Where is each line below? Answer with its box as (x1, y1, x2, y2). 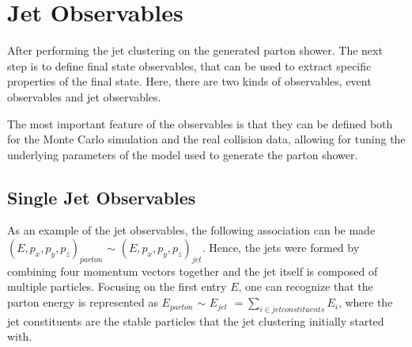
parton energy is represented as (7, 294, 158, 311)
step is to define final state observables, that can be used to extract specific (7, 57, 372, 74)
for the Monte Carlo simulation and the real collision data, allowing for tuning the (7, 131, 406, 147)
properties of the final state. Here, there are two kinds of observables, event (7, 73, 372, 90)
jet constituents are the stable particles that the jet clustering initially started (7, 312, 384, 329)
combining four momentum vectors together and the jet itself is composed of (7, 262, 378, 279)
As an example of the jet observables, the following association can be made (7, 222, 376, 238)
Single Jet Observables (7, 185, 196, 209)
